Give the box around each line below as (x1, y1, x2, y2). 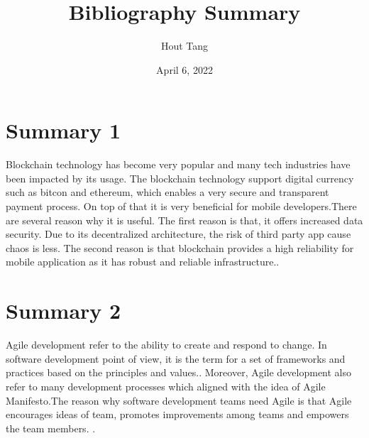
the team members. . (6, 420, 96, 435)
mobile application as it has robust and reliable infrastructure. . (6, 254, 280, 269)
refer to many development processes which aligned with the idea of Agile (6, 378, 326, 393)
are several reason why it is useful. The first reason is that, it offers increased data (6, 212, 363, 227)
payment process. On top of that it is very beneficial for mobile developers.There (6, 199, 357, 214)
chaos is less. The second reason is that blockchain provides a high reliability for (6, 240, 354, 255)
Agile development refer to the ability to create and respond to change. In (6, 337, 327, 352)
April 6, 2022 (156, 62, 213, 77)
